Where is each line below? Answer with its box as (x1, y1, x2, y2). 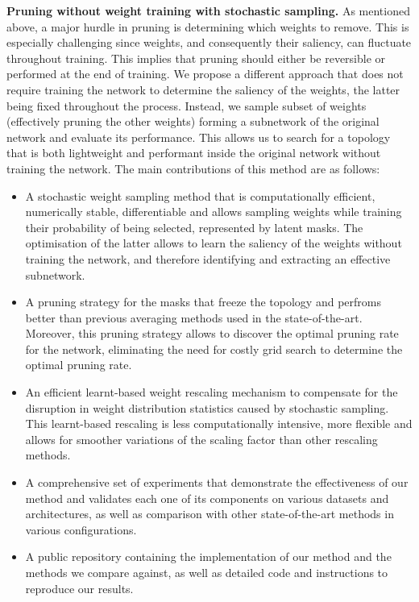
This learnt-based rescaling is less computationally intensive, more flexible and (25, 415, 413, 432)
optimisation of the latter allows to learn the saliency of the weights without (25, 235, 402, 251)
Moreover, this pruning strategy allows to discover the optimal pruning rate (25, 325, 399, 342)
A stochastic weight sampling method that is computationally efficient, (25, 187, 375, 204)
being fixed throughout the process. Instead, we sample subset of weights (6, 97, 367, 114)
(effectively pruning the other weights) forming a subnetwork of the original (6, 113, 380, 130)
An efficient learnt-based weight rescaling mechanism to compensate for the (25, 384, 398, 401)
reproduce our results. (25, 579, 134, 596)
